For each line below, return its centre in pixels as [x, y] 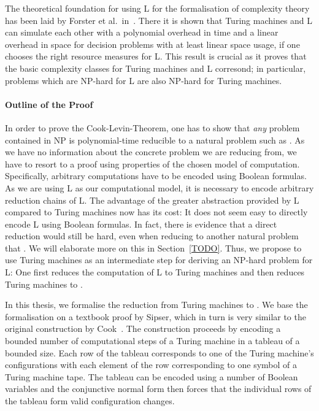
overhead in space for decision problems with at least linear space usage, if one [152, 44]
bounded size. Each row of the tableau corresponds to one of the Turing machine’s [159, 352]
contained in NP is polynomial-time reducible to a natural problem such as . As [155, 140]
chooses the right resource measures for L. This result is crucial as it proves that [156, 56]
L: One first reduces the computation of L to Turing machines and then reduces [155, 272]
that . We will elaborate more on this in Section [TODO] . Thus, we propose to [153, 248]
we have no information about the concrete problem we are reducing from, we [151, 152]
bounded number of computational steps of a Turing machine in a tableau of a [152, 341]
